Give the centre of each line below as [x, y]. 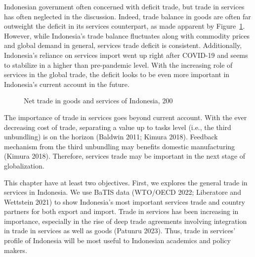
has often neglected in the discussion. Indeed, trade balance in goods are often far [127, 16]
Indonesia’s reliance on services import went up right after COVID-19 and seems [126, 55]
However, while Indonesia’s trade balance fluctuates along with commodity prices [127, 35]
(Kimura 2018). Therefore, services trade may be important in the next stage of [125, 156]
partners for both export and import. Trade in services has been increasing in [121, 211]
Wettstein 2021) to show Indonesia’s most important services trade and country [125, 201]
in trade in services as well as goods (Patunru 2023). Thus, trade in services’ [120, 231]
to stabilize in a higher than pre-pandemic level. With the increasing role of [118, 64]
